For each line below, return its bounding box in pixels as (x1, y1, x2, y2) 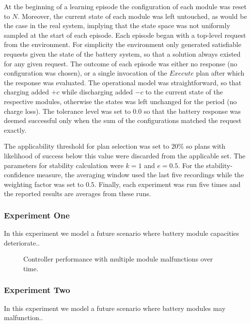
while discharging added (62, 87, 133, 97)
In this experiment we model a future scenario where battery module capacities (4, 228, 239, 238)
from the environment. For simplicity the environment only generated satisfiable (4, 39, 241, 49)
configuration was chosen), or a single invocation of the (4, 68, 167, 78)
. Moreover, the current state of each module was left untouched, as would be (17, 11, 247, 21)
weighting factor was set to (4, 179, 84, 189)
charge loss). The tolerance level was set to (4, 106, 131, 116)
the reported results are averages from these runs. (4, 188, 151, 199)
